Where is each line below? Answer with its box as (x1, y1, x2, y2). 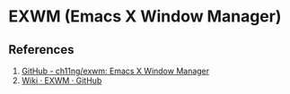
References (8, 42, 75, 57)
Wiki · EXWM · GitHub (21, 75, 102, 86)
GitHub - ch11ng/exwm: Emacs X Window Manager (21, 65, 210, 76)
